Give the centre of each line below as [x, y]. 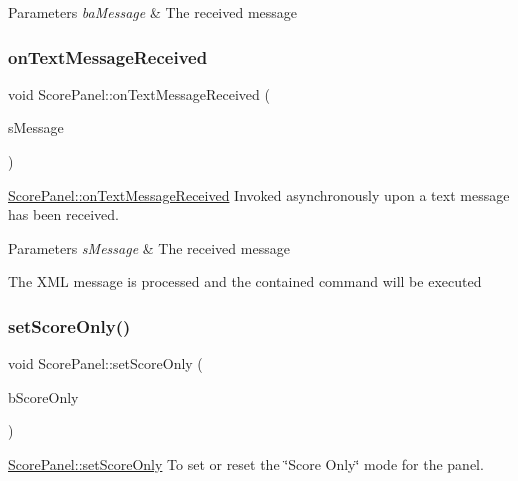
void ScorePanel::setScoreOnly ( [105, 363]
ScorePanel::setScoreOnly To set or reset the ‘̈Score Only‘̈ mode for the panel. [246, 463]
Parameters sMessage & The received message [149, 247]
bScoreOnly [43, 396]
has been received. [63, 214]
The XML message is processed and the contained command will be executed [245, 281]
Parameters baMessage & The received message [153, 12]
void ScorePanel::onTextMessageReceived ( [139, 93]
